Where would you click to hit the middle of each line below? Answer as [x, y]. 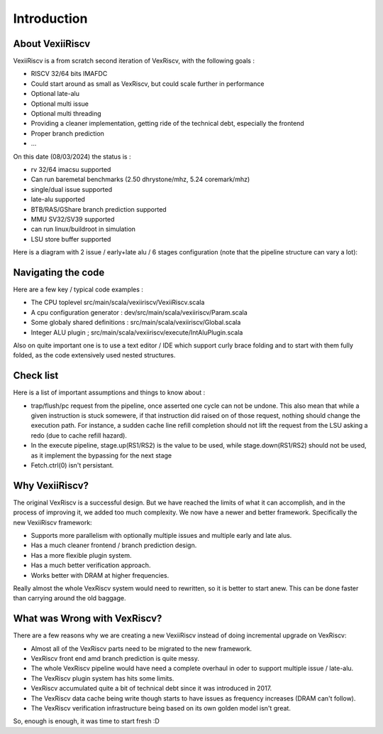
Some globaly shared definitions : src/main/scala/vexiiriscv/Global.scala [136, 323]
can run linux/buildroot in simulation [83, 229]
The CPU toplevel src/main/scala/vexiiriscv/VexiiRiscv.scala [118, 303]
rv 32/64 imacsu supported [71, 169]
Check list [36, 376]
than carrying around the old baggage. [70, 598]
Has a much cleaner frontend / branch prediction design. [114, 545]
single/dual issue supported [72, 189]
